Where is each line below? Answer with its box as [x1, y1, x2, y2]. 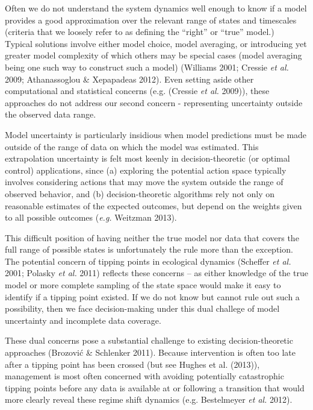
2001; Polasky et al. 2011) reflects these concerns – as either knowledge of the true [5, 266, 308, 279]
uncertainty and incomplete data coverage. [5, 314, 161, 326]
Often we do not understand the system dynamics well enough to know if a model [5, 2, 307, 14]
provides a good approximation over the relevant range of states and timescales [5, 13, 297, 26]
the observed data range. [5, 108, 96, 121]
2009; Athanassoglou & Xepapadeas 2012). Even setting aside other [5, 72, 254, 85]
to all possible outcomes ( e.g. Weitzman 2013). [5, 211, 177, 224]
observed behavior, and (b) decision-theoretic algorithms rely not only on [5, 187, 275, 200]
